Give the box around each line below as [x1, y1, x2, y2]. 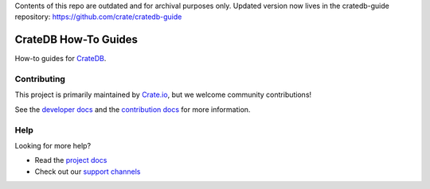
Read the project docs [34, 156, 107, 165]
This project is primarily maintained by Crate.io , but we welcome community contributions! [14, 90, 312, 99]
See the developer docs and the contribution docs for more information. [14, 104, 251, 114]
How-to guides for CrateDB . [14, 54, 107, 64]
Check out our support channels [34, 167, 141, 176]
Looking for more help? [14, 141, 92, 150]
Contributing [14, 74, 65, 85]
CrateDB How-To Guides [14, 33, 139, 47]
